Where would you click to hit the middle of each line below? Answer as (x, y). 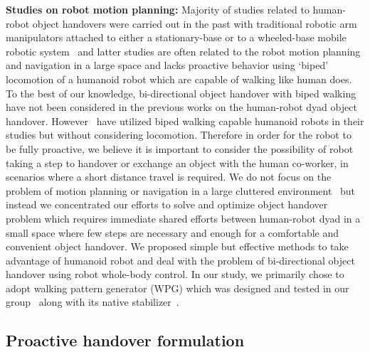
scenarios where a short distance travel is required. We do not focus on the (169, 177)
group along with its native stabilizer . (92, 302)
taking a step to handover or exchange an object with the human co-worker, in (177, 162)
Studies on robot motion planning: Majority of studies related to (158, 9)
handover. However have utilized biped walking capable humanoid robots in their (185, 121)
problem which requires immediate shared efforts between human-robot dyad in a (183, 218)
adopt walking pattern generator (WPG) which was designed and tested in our (178, 288)
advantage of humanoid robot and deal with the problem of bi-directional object (180, 260)
